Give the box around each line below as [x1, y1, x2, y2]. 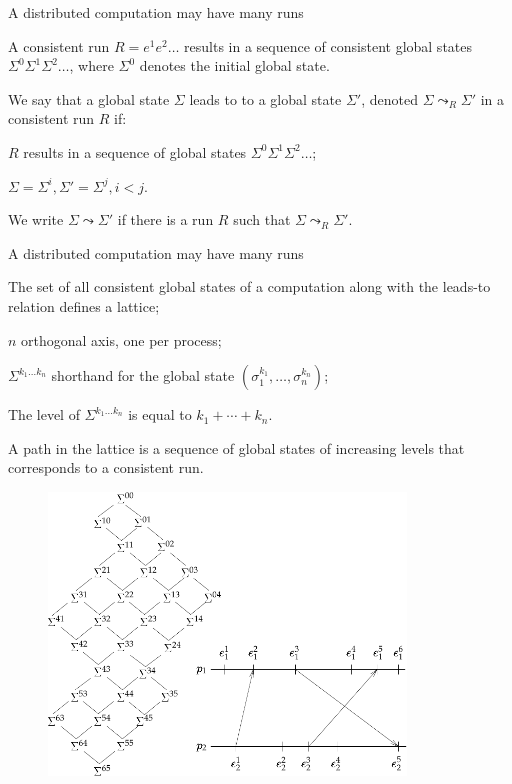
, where [69, 55, 114, 76]
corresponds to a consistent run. [8, 457, 204, 478]
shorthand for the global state [51, 365, 235, 386]
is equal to [128, 404, 192, 425]
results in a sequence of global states [23, 141, 247, 162]
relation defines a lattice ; [8, 295, 160, 316]
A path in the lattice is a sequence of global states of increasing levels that [8, 437, 465, 458]
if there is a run [117, 209, 214, 230]
